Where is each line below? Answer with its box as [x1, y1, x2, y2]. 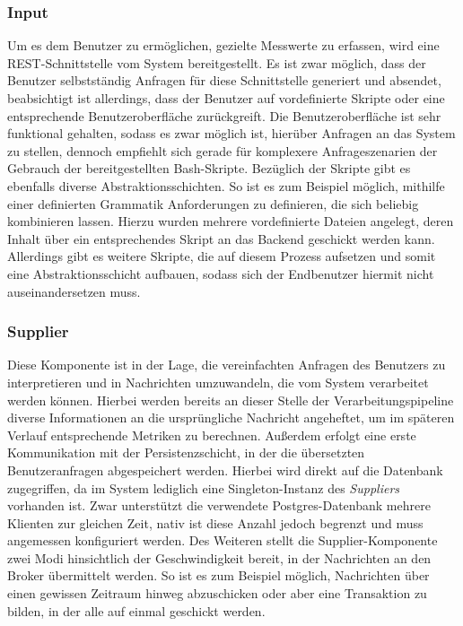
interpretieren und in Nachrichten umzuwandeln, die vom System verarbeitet [7, 372, 429, 391]
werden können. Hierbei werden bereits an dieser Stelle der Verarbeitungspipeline [7, 390, 454, 409]
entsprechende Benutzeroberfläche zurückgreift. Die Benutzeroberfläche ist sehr [7, 106, 441, 125]
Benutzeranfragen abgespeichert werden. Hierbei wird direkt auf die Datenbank [7, 460, 443, 479]
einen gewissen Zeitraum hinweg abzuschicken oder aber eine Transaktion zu [7, 584, 427, 603]
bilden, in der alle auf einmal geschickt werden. [7, 601, 266, 620]
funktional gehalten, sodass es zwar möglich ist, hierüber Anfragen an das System [7, 124, 456, 143]
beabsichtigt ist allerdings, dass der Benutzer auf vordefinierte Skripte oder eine [7, 89, 445, 107]
